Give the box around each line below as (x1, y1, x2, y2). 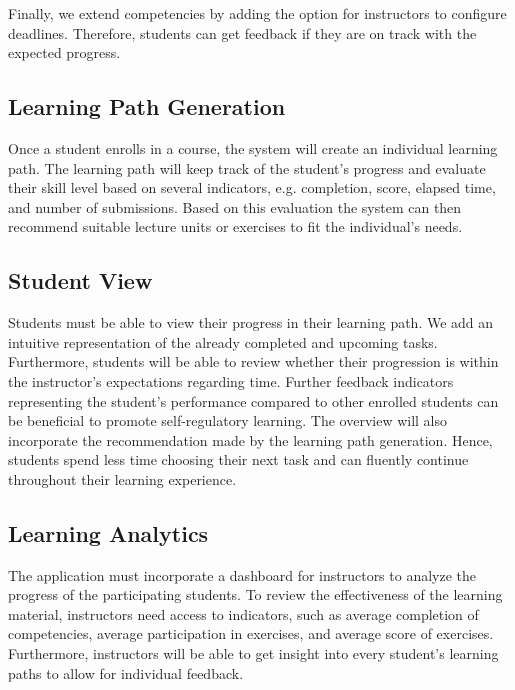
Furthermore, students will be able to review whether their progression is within (8, 351, 499, 372)
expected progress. (8, 42, 121, 63)
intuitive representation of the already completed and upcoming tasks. (8, 331, 438, 352)
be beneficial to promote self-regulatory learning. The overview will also (8, 410, 448, 431)
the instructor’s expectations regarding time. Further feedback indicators (8, 370, 454, 391)
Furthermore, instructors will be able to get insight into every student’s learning (8, 643, 499, 664)
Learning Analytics (8, 517, 209, 548)
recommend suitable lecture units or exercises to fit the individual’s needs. (8, 216, 463, 237)
